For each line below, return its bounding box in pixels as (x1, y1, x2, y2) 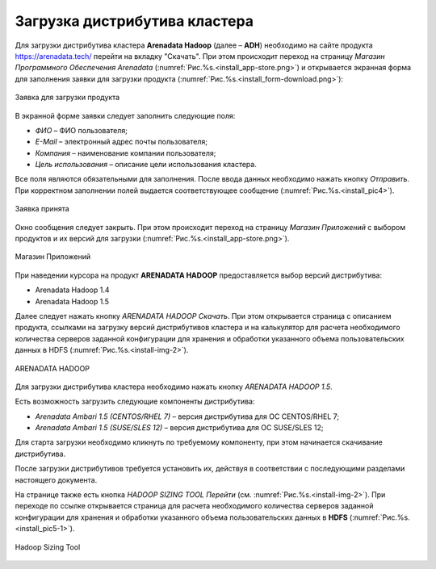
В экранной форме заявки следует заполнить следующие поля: (15, 111, 236, 120)
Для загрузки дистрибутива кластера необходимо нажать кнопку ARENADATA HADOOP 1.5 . (15, 382, 333, 391)
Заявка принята (15, 204, 70, 214)
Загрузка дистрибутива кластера (15, 12, 254, 30)
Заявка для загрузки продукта (15, 93, 120, 103)
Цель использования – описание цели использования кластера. (35, 160, 258, 169)
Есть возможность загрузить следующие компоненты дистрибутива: (15, 396, 255, 407)
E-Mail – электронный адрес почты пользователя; (35, 137, 208, 147)
